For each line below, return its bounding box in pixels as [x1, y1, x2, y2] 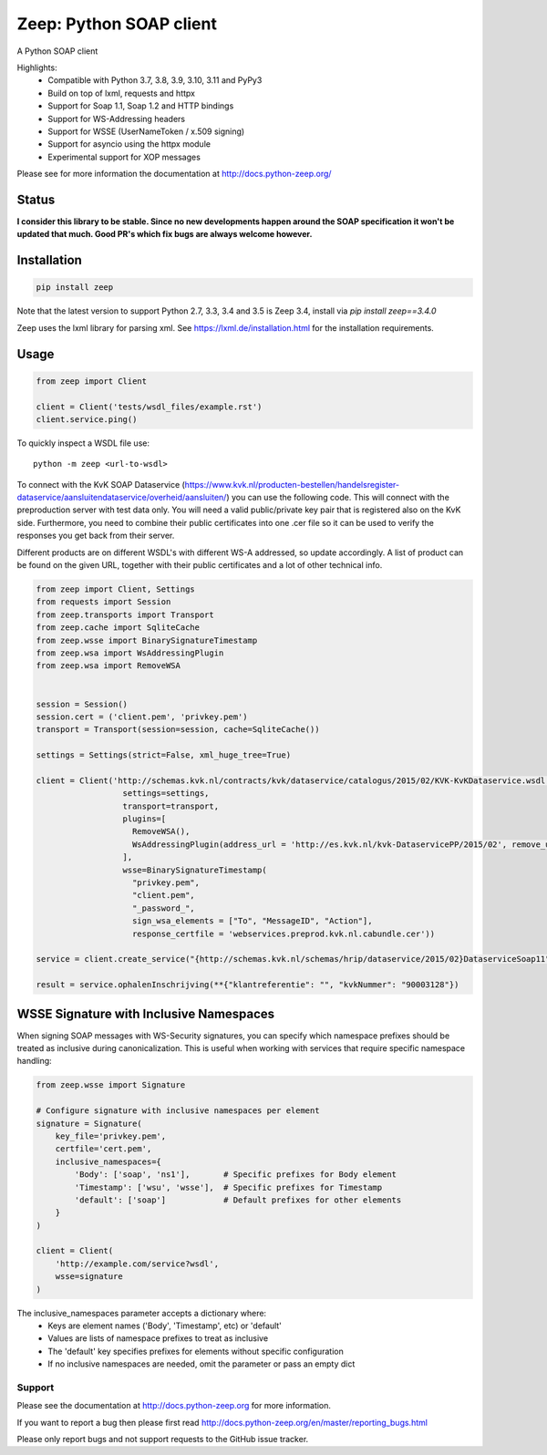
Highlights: [16, 62, 58, 73]
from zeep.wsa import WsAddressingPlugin [36, 647, 224, 658]
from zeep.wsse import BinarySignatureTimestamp [36, 635, 258, 645]
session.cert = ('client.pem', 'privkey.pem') [36, 711, 248, 722]
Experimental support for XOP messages [47, 151, 201, 162]
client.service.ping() [36, 414, 138, 424]
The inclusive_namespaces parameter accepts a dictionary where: [16, 1307, 267, 1318]
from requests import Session [36, 597, 171, 607]
